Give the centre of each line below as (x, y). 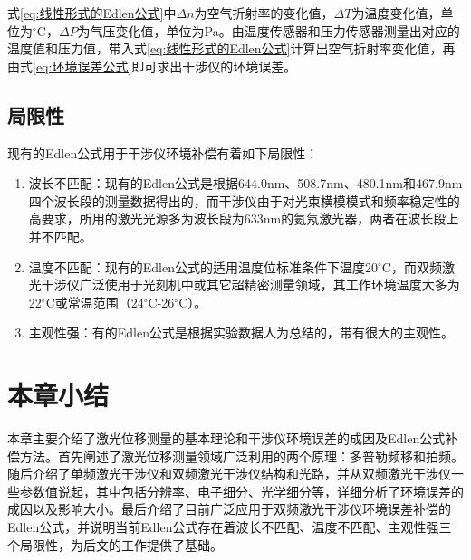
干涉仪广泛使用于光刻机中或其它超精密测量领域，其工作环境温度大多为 (250, 285)
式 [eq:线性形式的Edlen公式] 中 (92, 13)
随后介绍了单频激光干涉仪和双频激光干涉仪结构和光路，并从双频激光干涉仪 (229, 474)
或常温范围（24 (99, 302)
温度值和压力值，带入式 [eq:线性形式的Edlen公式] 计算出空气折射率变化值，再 (231, 48)
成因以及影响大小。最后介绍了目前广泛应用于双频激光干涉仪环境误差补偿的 (229, 509)
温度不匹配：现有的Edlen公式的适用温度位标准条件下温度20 (203, 266)
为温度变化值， (396, 13)
